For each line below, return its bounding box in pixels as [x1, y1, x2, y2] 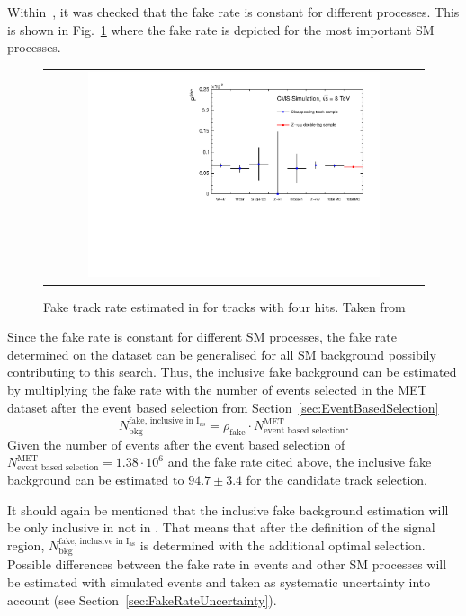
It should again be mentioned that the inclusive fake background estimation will [7, 500, 449, 519]
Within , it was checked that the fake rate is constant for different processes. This [7, 3, 460, 21]
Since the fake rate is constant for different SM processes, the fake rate [7, 327, 397, 346]
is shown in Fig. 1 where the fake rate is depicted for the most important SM [7, 20, 435, 39]
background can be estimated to [7, 469, 184, 488]
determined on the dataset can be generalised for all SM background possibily [7, 344, 436, 363]
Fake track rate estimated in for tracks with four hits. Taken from [43, 297, 406, 316]
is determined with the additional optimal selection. [139, 535, 426, 554]
